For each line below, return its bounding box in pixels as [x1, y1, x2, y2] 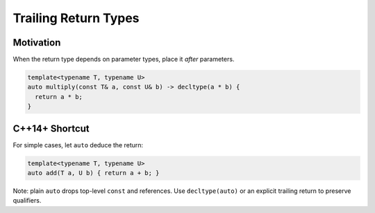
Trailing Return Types [12, 10, 140, 26]
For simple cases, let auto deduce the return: [12, 140, 144, 149]
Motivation [12, 37, 61, 48]
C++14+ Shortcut [12, 122, 90, 134]
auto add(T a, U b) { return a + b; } [27, 169, 160, 177]
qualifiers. [12, 196, 42, 205]
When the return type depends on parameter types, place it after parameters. [12, 55, 235, 64]
